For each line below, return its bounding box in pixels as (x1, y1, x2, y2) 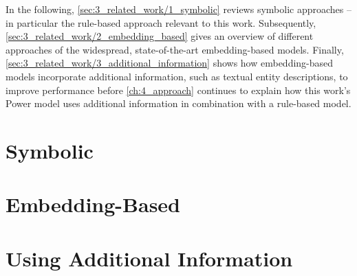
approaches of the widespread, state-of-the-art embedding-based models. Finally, (6, 42, 344, 56)
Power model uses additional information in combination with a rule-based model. (6, 96, 351, 111)
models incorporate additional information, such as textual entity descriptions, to (6, 69, 348, 83)
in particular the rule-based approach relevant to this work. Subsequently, (6, 15, 316, 30)
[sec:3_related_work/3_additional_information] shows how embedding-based (6, 56, 334, 70)
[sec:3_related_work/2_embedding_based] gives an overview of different (6, 29, 314, 43)
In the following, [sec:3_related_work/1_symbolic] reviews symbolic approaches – (6, 2, 351, 16)
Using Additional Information (6, 244, 293, 272)
